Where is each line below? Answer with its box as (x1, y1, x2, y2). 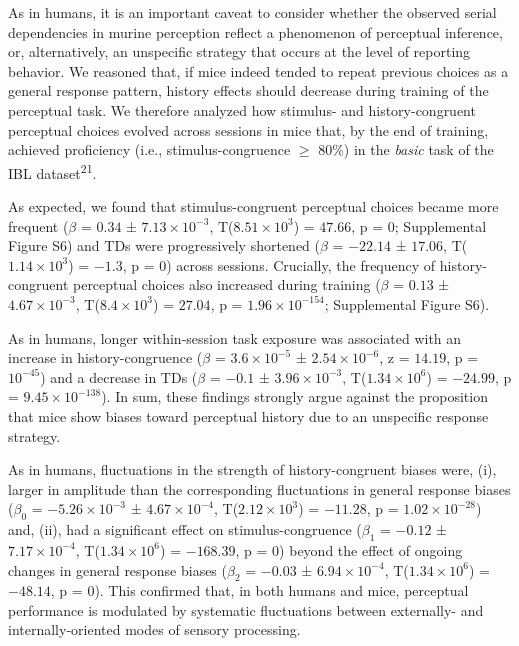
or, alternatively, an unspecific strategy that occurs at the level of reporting (8, 41, 471, 62)
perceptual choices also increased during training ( (72, 274, 381, 295)
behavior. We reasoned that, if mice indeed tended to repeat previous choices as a (8, 60, 509, 81)
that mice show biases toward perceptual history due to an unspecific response (8, 405, 489, 426)
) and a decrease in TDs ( (40, 366, 198, 387)
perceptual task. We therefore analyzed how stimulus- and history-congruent (8, 99, 476, 120)
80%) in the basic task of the (318, 139, 494, 160)
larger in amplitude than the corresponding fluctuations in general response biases (8, 478, 511, 499)
